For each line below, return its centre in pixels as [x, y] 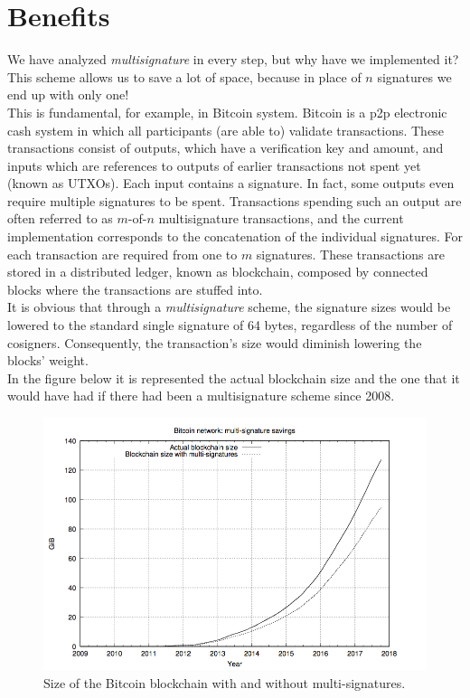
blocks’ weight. [48, 360]
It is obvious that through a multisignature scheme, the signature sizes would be [229, 307]
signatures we [414, 76]
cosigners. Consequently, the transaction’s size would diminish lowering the [215, 342]
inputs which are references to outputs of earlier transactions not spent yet [214, 165]
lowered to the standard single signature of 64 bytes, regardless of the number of [230, 325]
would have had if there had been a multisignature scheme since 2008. [201, 396]
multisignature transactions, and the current [281, 218]
